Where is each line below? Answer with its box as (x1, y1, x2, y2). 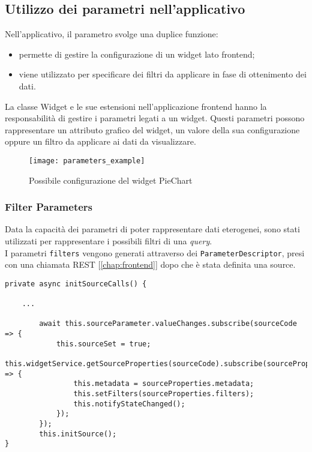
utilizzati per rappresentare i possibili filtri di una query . (5, 235, 212, 247)
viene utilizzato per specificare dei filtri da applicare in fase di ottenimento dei (19, 68, 307, 80)
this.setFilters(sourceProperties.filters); (73, 390, 254, 399)
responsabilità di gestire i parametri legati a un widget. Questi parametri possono (5, 112, 305, 124)
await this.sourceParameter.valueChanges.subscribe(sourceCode (39, 319, 297, 328)
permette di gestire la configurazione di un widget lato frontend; (19, 47, 255, 60)
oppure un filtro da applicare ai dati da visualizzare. (5, 135, 196, 148)
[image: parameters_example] (29, 156, 145, 165)
